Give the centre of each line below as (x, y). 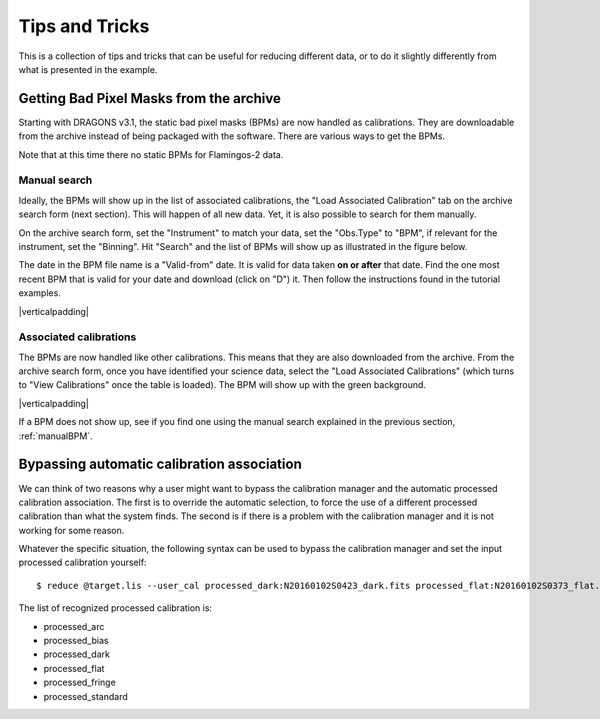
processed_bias (76, 641)
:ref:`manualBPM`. (56, 436)
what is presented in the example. (88, 69)
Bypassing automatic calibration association (160, 464)
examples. (40, 293)
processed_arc (74, 626)
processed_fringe (80, 682)
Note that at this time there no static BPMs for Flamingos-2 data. (151, 154)
